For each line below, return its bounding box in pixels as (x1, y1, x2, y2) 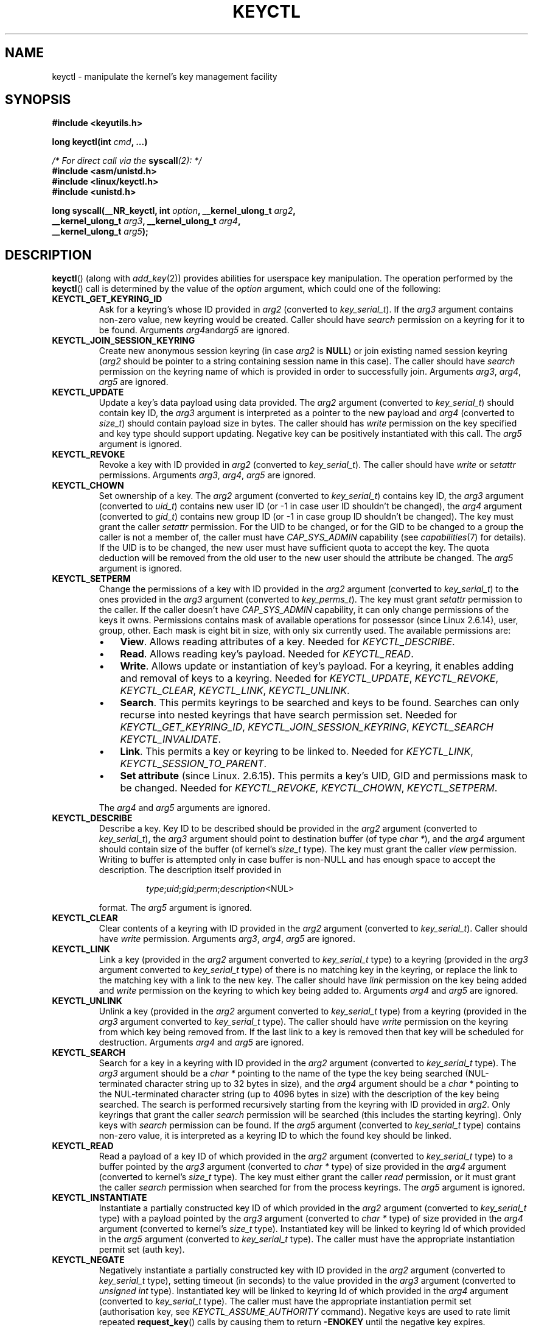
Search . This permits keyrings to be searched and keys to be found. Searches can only (120, 696, 520, 709)
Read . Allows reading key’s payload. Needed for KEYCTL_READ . (120, 648, 414, 660)
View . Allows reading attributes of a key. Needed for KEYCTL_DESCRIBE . (120, 635, 455, 648)
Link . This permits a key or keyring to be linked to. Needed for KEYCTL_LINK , (120, 745, 473, 758)
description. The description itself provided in (99, 865, 282, 876)
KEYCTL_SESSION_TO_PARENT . (120, 757, 267, 770)
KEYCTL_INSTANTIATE (52, 1192, 147, 1203)
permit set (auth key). (99, 1244, 185, 1255)
